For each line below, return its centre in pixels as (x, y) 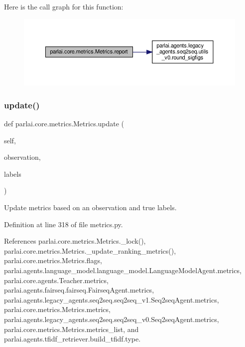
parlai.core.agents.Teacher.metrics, (56, 280)
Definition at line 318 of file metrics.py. (63, 224)
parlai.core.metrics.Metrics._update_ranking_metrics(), (90, 250)
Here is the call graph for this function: (64, 6)
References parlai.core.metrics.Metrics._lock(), (75, 241)
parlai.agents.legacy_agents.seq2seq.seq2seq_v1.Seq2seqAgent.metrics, (112, 299)
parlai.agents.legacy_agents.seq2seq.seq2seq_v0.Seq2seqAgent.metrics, (112, 319)
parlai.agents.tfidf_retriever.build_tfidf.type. (72, 339)
